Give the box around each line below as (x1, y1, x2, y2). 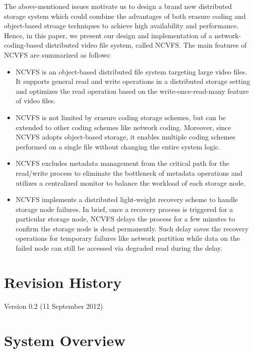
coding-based (4, 40, 44, 50)
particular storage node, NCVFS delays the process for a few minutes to (15, 213, 235, 224)
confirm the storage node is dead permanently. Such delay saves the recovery (15, 223, 249, 233)
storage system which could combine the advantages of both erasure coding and (4, 10, 246, 21)
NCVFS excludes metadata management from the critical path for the (15, 158, 229, 168)
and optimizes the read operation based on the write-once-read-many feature (15, 85, 249, 96)
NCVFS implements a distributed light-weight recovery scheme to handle (15, 194, 238, 205)
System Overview (4, 330, 126, 350)
